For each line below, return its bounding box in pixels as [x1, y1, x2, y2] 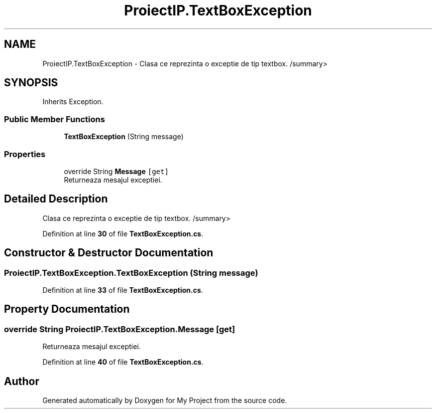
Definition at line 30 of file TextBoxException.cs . [42, 229, 204, 238]
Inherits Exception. [42, 97, 104, 106]
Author [4, 375, 39, 388]
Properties [4, 149, 46, 159]
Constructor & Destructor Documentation [4, 246, 214, 259]
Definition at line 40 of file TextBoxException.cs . [42, 358, 204, 367]
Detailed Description [4, 193, 108, 206]
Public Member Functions [4, 114, 105, 124]
